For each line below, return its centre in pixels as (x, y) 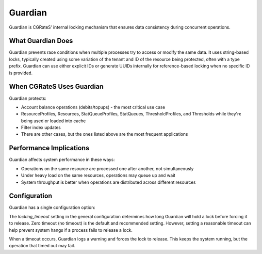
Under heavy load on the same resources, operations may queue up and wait (98, 175)
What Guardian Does (41, 41)
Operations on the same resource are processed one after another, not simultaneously (107, 168)
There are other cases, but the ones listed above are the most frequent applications (105, 134)
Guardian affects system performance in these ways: (62, 159)
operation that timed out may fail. (42, 246)
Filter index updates (41, 127)
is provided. (21, 73)
